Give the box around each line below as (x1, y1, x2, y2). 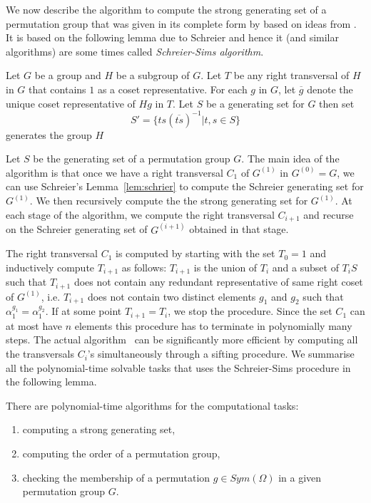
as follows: (121, 259, 167, 274)
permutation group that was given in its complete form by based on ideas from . (6, 16, 357, 31)
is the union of (193, 259, 258, 274)
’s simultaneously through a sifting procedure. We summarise (87, 346, 355, 361)
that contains (29, 81, 86, 96)
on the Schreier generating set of (6, 222, 148, 237)
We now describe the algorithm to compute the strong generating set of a (6, 2, 327, 16)
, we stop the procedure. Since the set (168, 304, 332, 318)
